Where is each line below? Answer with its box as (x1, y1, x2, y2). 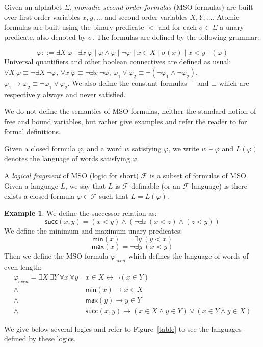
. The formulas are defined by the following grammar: (92, 31, 259, 42)
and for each (158, 21, 197, 32)
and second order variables (104, 11, 188, 22)
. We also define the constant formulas (67, 77, 187, 88)
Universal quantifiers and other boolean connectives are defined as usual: (4, 56, 231, 67)
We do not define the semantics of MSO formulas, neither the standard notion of (4, 106, 256, 117)
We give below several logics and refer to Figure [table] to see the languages (4, 323, 242, 334)
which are (219, 77, 249, 88)
